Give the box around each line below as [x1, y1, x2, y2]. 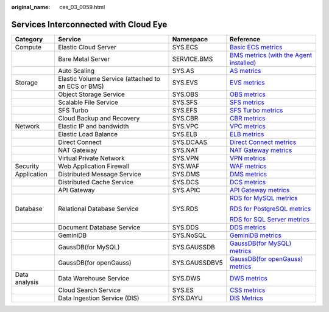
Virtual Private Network [58, 154, 125, 162]
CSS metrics [229, 286, 266, 294]
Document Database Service [58, 223, 141, 231]
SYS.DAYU [172, 294, 203, 302]
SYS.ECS [172, 43, 199, 51]
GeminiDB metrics [229, 231, 281, 240]
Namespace [172, 35, 208, 43]
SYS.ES [172, 286, 194, 294]
